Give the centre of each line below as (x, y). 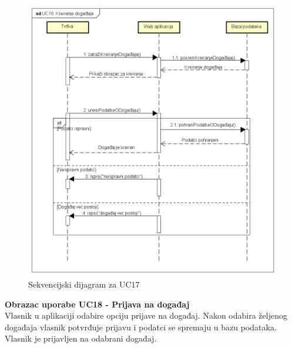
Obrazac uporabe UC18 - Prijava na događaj (97, 304)
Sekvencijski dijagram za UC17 (84, 284)
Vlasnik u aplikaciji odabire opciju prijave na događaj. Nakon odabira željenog (146, 315)
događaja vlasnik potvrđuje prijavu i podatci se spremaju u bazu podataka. (141, 327)
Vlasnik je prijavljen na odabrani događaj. (81, 338)
